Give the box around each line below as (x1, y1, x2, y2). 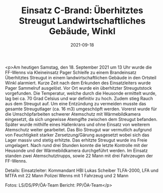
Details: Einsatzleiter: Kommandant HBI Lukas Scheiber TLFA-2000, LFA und (5, 167, 159, 173)
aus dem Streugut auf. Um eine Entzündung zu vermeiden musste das (5, 100, 146, 106)
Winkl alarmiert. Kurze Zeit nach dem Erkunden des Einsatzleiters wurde (5, 80, 151, 86)
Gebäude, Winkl (48, 26, 116, 37)
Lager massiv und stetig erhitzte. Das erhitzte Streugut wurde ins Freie (5, 137, 148, 143)
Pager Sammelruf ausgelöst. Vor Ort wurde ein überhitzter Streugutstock (5, 85, 152, 91)
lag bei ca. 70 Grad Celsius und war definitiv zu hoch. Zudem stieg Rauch (5, 96, 153, 101)
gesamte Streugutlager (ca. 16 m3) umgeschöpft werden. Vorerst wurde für (5, 106, 158, 112)
